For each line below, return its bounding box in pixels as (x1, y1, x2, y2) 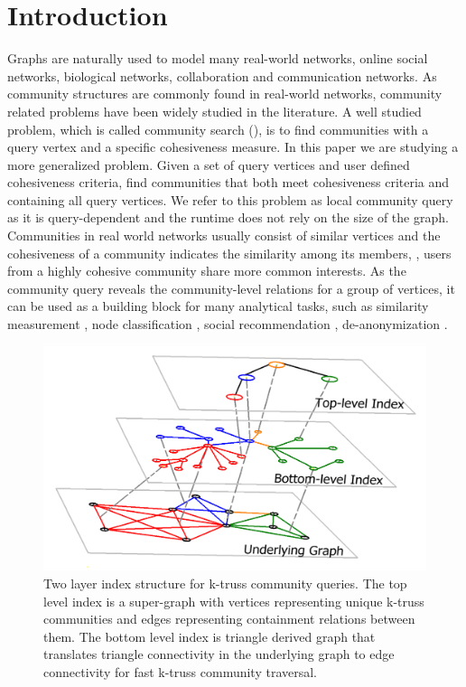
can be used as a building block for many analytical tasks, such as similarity (7, 296, 429, 315)
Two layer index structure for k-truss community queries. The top (43, 574, 407, 593)
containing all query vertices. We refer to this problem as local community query (7, 190, 453, 209)
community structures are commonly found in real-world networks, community (7, 84, 443, 103)
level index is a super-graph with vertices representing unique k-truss (43, 591, 424, 610)
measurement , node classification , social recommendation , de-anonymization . (7, 315, 448, 334)
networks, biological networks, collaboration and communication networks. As (7, 66, 437, 85)
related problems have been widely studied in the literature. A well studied (7, 101, 422, 120)
